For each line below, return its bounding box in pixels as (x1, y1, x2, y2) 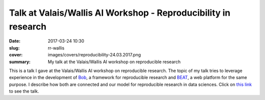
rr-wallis (48, 45, 65, 51)
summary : (9, 59, 31, 65)
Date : (9, 38, 21, 44)
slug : (9, 45, 20, 51)
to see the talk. (9, 88, 39, 94)
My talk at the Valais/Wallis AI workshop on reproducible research (48, 59, 181, 65)
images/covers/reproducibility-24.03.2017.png (48, 52, 141, 58)
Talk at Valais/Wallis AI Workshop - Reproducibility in (9, 7, 231, 18)
